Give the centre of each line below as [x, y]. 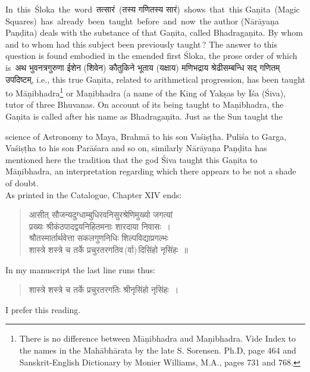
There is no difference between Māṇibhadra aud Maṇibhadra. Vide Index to [158, 338]
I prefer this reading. [43, 309]
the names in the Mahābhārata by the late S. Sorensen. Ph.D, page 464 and [158, 350]
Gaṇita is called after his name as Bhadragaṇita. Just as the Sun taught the [144, 116]
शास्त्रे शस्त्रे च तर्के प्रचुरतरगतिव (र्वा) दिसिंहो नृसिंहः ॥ [108, 249]
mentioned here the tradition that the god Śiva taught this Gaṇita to [131, 159]
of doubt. [22, 182]
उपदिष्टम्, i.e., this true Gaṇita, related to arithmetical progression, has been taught [155, 79]
